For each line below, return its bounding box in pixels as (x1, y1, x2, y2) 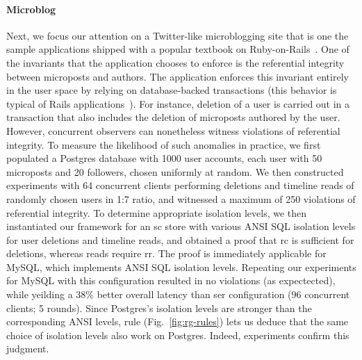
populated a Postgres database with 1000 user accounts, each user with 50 (6, 151, 322, 165)
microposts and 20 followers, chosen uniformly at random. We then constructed (6, 164, 344, 179)
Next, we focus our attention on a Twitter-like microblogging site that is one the (6, 28, 349, 42)
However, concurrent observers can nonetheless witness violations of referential (6, 123, 340, 138)
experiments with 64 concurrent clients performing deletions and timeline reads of (6, 178, 354, 193)
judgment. (6, 341, 49, 356)
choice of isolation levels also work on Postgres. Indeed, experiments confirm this (6, 327, 349, 342)
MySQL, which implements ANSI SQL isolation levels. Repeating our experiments (6, 259, 356, 274)
